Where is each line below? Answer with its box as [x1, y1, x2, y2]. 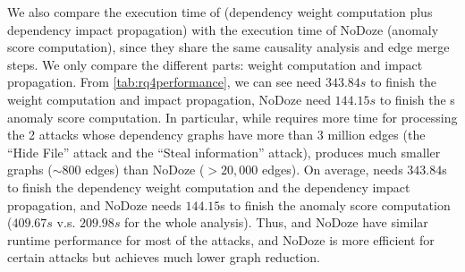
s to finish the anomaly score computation [220, 195, 451, 214]
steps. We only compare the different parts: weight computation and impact [7, 55, 423, 73]
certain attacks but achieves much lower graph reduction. [7, 248, 320, 267]
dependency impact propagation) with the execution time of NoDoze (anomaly [7, 20, 439, 38]
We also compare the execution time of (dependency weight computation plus [7, 3, 433, 21]
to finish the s [379, 89, 455, 108]
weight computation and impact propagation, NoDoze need [7, 89, 331, 108]
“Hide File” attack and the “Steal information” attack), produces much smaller [7, 142, 441, 161]
